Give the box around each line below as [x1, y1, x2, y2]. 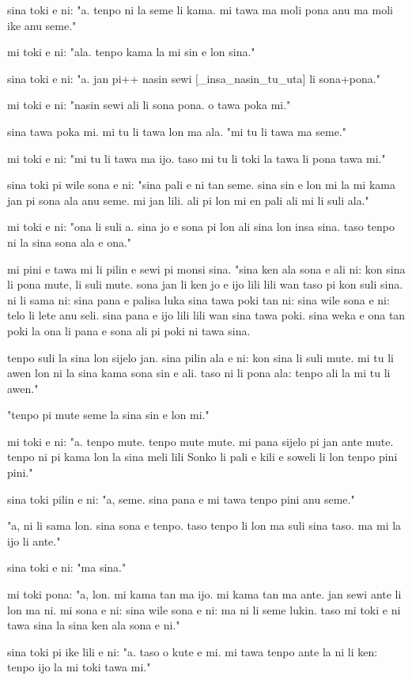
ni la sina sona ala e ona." [7, 233, 132, 250]
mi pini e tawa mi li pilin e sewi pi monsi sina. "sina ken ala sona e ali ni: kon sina [7, 260, 406, 277]
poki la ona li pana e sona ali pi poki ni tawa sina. [7, 322, 251, 338]
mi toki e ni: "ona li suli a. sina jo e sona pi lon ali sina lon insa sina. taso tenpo [7, 218, 395, 235]
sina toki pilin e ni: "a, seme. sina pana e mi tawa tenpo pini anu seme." [7, 490, 355, 507]
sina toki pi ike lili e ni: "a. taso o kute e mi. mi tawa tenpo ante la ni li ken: [7, 643, 378, 659]
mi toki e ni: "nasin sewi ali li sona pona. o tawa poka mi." [7, 96, 291, 113]
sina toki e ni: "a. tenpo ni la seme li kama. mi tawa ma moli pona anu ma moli [7, 2, 393, 17]
